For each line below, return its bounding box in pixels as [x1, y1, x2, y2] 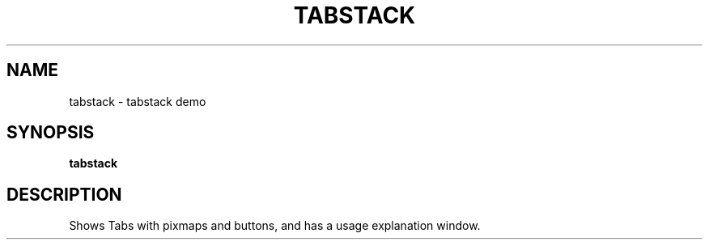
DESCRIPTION [6, 184, 122, 205]
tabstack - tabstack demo [69, 94, 206, 108]
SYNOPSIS [6, 122, 95, 143]
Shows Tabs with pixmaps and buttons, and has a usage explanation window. [69, 218, 481, 233]
